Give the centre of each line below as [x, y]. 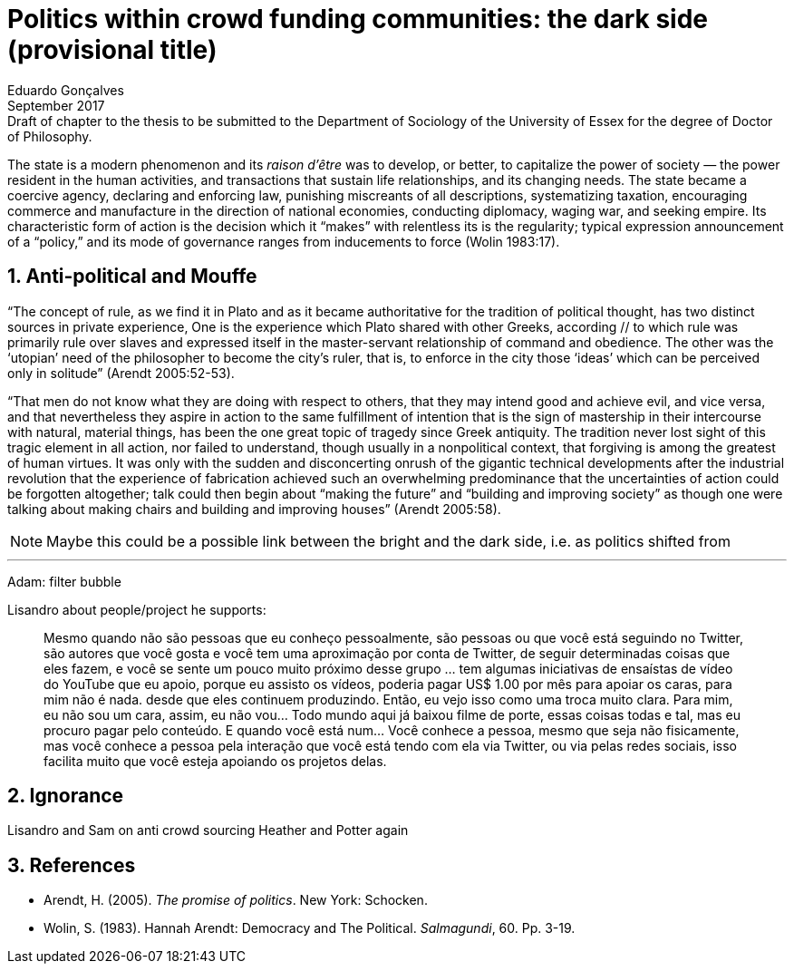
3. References [72, 865]
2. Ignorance [66, 796]
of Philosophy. [50, 136]
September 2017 [56, 105]
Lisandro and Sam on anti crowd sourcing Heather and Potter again [208, 830]
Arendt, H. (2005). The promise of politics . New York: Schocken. [236, 900]
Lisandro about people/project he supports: [137, 609]
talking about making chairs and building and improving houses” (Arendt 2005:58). [254, 509]
